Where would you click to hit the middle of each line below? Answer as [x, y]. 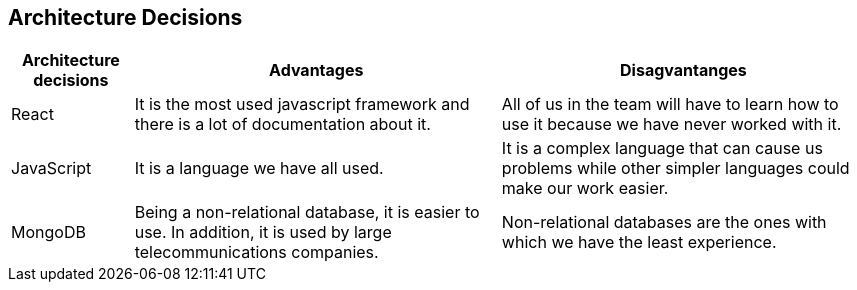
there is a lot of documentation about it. [282, 124]
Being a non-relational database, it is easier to [307, 212]
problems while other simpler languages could [675, 168]
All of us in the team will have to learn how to [670, 104]
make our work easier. [585, 188]
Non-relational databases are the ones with [664, 222]
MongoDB [48, 232]
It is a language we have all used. [259, 168]
